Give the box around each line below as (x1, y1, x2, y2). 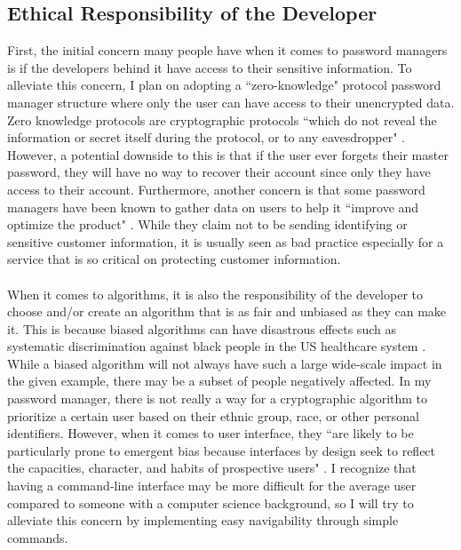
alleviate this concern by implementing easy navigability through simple (7, 511, 399, 530)
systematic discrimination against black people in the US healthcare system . (7, 337, 426, 355)
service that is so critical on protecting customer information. (7, 250, 341, 268)
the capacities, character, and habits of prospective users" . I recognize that (7, 458, 417, 477)
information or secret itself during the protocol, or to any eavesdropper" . (7, 128, 405, 147)
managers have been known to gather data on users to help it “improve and (7, 197, 419, 216)
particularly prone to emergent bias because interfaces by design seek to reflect (7, 441, 436, 459)
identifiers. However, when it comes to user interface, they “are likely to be (7, 424, 414, 442)
